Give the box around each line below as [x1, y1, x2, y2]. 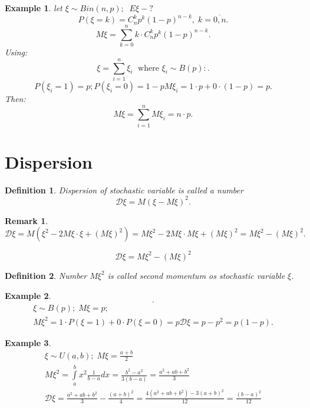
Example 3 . [5, 336, 51, 348]
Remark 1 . [5, 214, 48, 226]
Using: [5, 46, 28, 58]
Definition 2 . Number [5, 269, 87, 281]
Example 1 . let [5, 2, 62, 14]
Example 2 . [5, 289, 51, 301]
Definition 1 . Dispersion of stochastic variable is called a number [5, 183, 243, 196]
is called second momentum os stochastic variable [107, 269, 285, 281]
